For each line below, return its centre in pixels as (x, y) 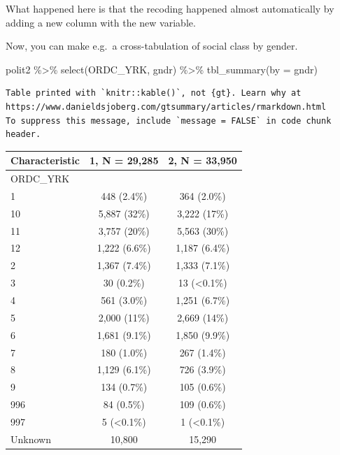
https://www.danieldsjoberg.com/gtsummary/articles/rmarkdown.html (166, 107)
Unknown (31, 439)
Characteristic (45, 160)
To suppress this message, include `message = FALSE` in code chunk (169, 121)
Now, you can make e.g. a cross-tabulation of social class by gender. (152, 46)
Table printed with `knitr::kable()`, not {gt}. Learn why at (154, 93)
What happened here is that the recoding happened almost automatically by (170, 8)
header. (23, 135)
